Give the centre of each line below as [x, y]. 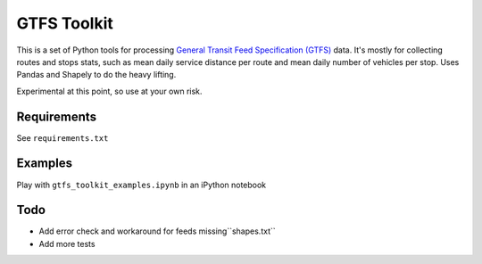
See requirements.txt [62, 137]
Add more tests [67, 243]
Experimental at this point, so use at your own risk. [109, 91]
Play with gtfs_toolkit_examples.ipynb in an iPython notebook [141, 185]
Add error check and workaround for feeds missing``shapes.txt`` [157, 231]
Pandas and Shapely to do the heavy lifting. [96, 75]
